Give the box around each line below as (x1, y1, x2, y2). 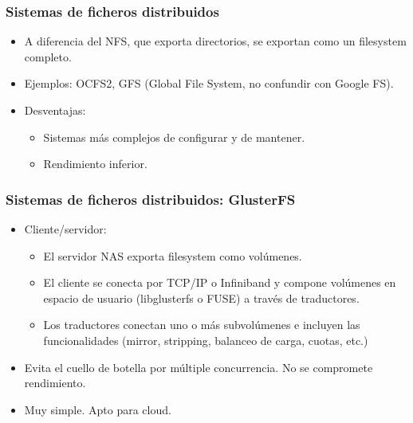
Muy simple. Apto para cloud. (24, 401, 171, 417)
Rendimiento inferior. (43, 155, 147, 172)
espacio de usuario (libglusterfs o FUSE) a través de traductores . (43, 289, 360, 306)
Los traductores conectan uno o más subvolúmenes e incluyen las (43, 316, 360, 333)
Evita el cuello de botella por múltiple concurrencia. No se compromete (24, 358, 373, 375)
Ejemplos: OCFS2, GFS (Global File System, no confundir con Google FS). (24, 75, 394, 92)
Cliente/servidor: (24, 221, 107, 237)
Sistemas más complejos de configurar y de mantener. (43, 128, 305, 145)
